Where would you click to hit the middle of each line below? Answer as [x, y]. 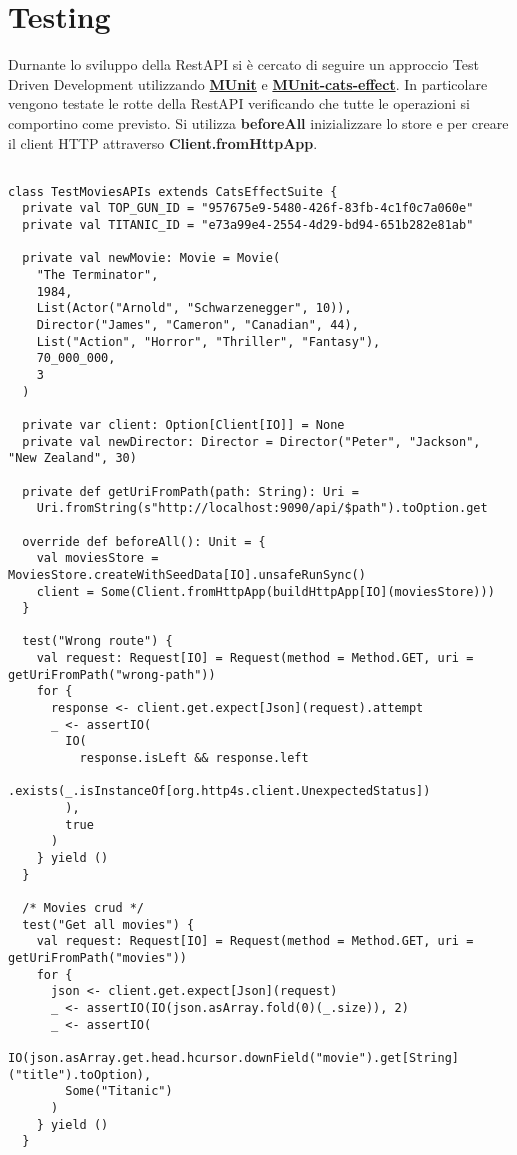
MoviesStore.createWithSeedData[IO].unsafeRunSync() [187, 574]
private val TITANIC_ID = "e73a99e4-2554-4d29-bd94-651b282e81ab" [248, 225]
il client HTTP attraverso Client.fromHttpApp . [163, 142]
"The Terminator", [97, 275]
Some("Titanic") [119, 1091]
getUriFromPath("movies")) [97, 957]
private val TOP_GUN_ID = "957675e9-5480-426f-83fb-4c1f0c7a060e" [248, 208]
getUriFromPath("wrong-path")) [112, 674]
